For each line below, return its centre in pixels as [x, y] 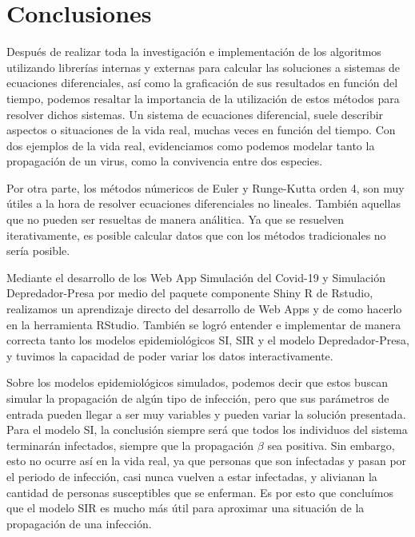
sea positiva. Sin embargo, [331, 445]
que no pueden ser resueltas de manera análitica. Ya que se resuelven [176, 219]
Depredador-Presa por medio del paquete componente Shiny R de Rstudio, [190, 293]
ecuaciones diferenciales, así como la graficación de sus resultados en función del [202, 83]
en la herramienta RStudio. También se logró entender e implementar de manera [204, 324]
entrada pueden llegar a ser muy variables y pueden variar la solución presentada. [206, 414]
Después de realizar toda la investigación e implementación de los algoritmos [194, 52]
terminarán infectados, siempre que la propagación [130, 445]
